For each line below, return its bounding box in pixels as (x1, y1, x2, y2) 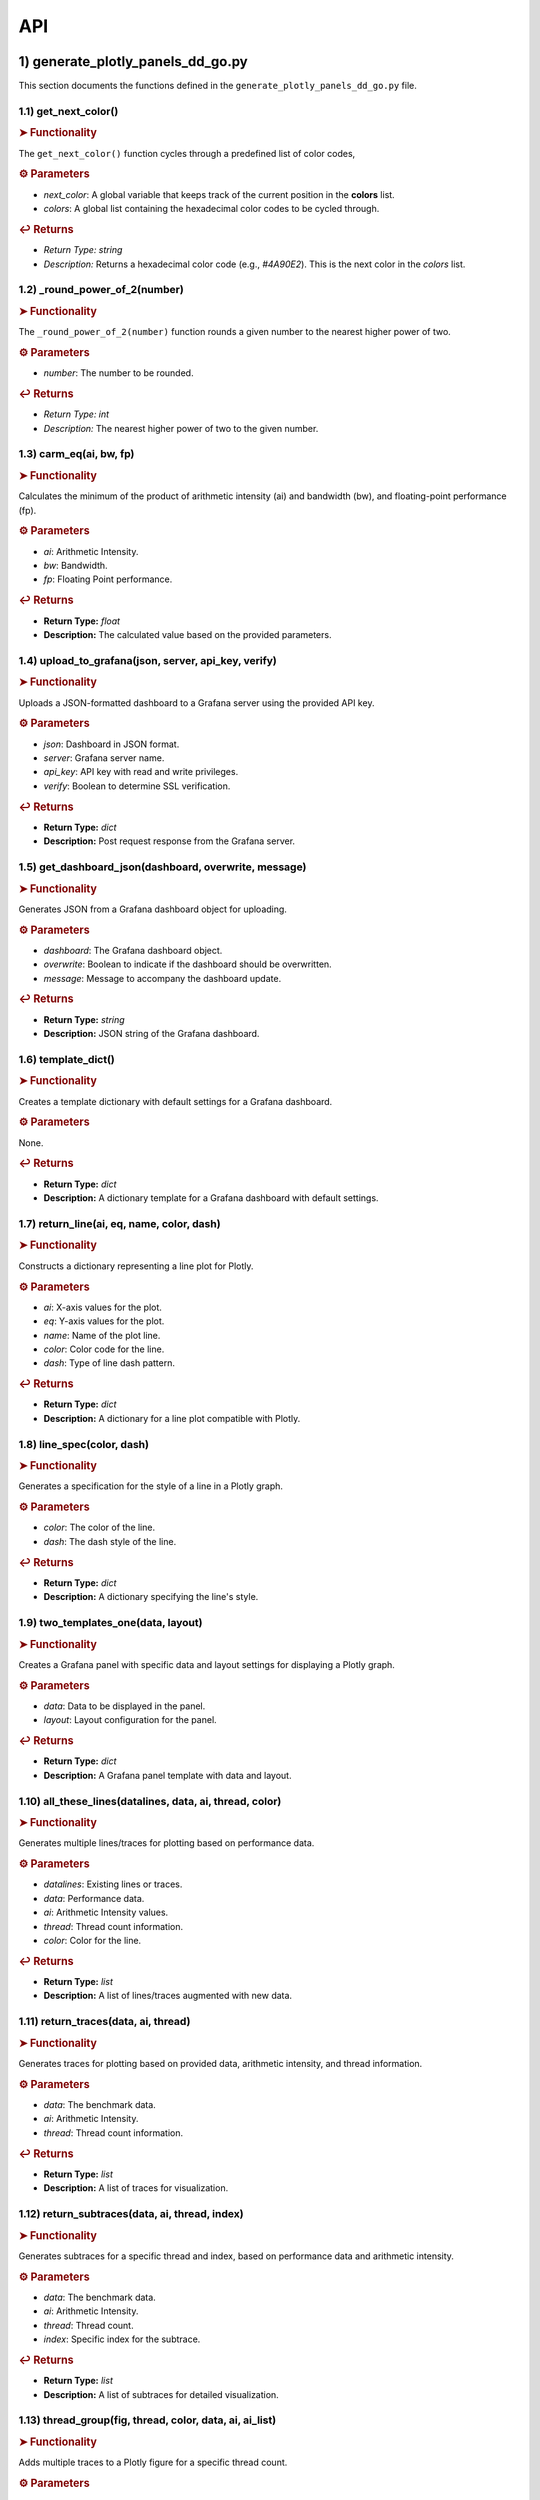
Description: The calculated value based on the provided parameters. (43, 628, 332, 640)
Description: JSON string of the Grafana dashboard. (43, 1028, 260, 1040)
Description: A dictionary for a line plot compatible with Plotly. (43, 1412, 301, 1424)
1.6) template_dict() (18, 1052, 115, 1066)
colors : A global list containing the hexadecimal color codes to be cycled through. (43, 203, 380, 215)
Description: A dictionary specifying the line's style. (43, 1591, 259, 1603)
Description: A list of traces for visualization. (43, 2182, 229, 2194)
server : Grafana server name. (43, 751, 165, 764)
